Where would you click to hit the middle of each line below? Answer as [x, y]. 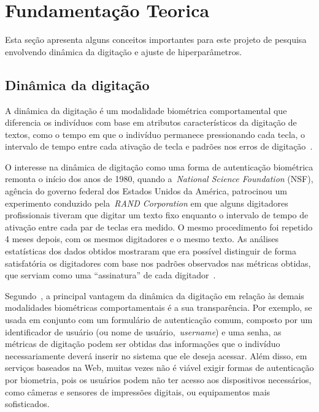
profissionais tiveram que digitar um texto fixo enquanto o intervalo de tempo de [157, 215]
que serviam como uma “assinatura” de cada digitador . [110, 275]
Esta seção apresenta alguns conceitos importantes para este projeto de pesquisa [156, 40]
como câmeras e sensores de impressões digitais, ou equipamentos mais [138, 391]
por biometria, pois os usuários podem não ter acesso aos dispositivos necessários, [158, 379]
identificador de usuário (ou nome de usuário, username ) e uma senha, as [143, 331]
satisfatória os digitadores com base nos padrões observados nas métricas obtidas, [158, 263]
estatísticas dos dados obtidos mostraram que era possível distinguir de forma [151, 251]
